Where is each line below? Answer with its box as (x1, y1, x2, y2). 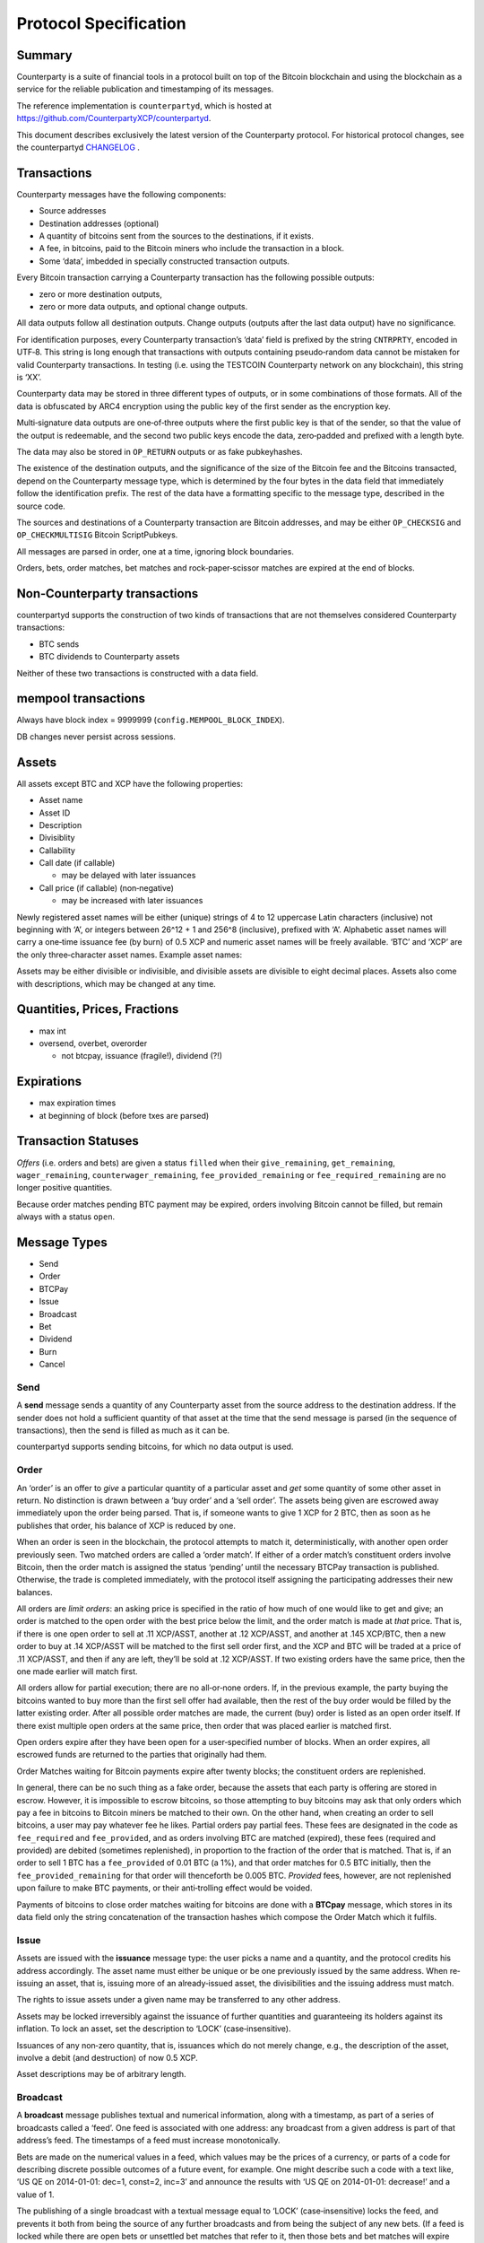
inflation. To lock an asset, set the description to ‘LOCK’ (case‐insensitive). (16, 2023, 291, 2034)
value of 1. (16, 2189, 55, 2200)
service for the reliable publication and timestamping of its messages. (16, 83, 274, 94)
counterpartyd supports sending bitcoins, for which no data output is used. (16, 1441, 294, 1453)
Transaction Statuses (16, 1133, 139, 1148)
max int (39, 1025, 66, 1036)
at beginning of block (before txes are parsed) (39, 1110, 210, 1121)
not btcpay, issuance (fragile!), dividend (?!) (61, 1051, 223, 1061)
